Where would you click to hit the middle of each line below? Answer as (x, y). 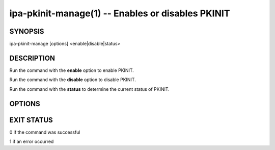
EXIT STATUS (31, 120)
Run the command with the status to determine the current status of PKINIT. (90, 89)
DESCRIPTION (32, 58)
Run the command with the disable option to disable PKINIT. (73, 80)
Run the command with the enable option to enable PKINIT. (72, 70)
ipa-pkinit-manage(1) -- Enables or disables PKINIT (120, 13)
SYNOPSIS (27, 31)
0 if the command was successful (45, 132)
